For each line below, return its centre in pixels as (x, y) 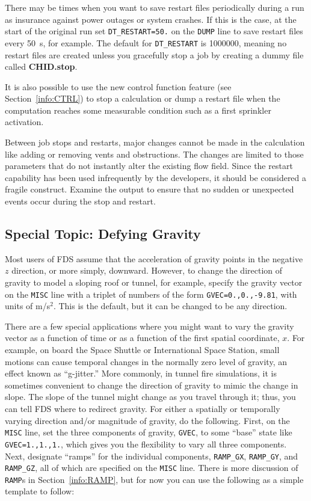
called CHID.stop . (41, 66)
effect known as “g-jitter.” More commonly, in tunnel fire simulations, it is (141, 373)
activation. (24, 122)
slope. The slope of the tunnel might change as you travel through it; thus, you (150, 397)
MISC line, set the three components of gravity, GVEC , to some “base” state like (149, 432)
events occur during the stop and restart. (80, 201)
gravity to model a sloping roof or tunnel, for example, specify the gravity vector (154, 282)
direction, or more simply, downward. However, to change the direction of (147, 270)
